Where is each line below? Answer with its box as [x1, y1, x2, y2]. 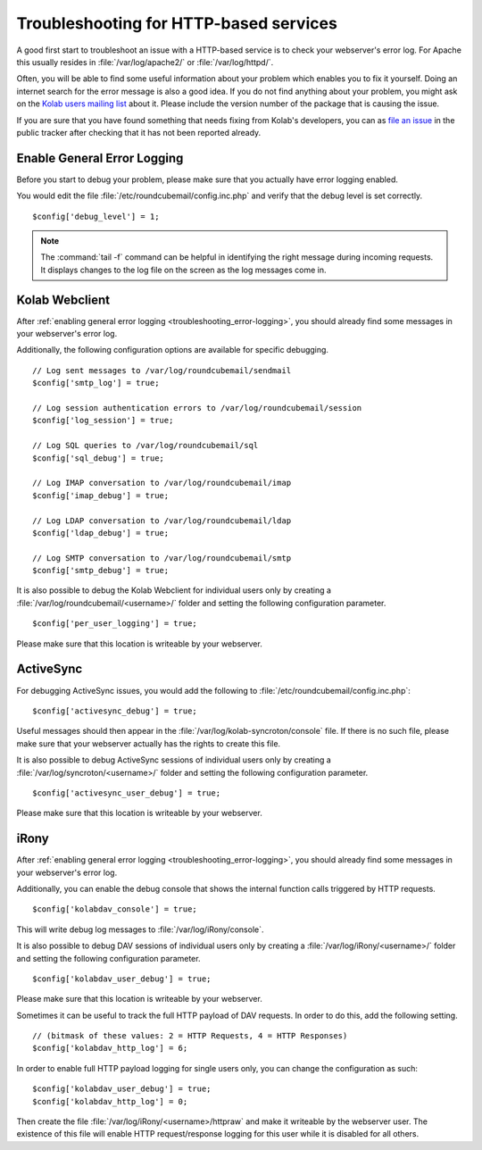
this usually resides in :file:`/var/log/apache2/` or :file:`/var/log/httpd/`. [16, 56, 274, 67]
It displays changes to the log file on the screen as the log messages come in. [40, 264, 327, 275]
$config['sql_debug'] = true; [32, 453, 165, 463]
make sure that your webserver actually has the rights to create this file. [16, 737, 281, 749]
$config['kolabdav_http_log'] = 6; [32, 1043, 188, 1054]
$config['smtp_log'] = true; [32, 378, 160, 388]
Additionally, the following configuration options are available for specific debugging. [16, 345, 329, 355]
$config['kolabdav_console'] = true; [32, 904, 198, 914]
